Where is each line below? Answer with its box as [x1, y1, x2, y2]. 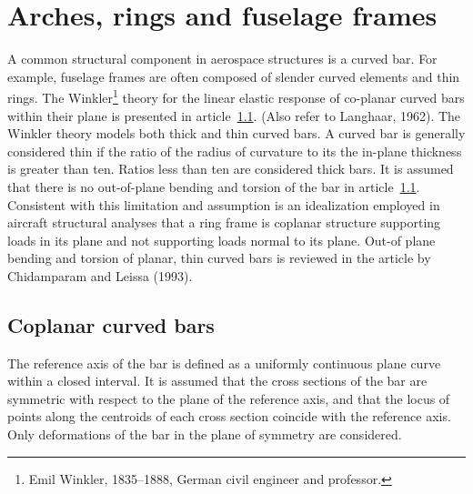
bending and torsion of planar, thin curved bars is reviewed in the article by [7, 248, 431, 267]
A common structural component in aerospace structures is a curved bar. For [7, 49, 438, 68]
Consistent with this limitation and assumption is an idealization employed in [7, 195, 440, 214]
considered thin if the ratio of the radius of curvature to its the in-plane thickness [7, 141, 462, 160]
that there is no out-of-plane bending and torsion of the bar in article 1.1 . [7, 176, 420, 196]
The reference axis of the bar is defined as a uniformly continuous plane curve [7, 353, 441, 372]
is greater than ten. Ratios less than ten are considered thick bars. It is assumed [7, 159, 454, 178]
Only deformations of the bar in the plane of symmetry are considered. [7, 425, 402, 444]
